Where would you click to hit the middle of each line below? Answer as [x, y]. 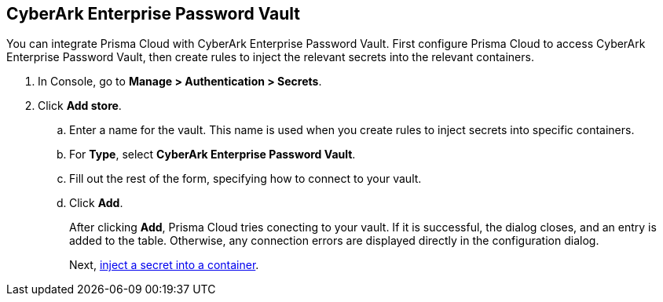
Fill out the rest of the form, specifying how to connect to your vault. [245, 179]
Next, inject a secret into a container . [164, 265]
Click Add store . [80, 106]
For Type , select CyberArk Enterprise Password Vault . [212, 155]
